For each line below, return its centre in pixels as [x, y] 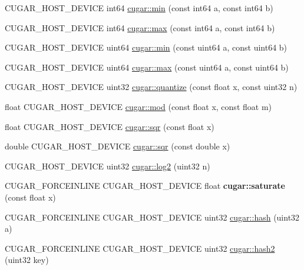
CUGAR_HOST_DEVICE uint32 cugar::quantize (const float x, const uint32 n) [151, 87]
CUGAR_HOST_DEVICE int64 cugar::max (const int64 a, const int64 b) [140, 27]
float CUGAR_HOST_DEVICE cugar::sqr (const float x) [110, 126]
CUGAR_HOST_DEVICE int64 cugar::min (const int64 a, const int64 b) [139, 8]
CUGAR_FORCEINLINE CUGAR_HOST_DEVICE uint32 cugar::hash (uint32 [152, 217]
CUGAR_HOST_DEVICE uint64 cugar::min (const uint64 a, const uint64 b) [146, 47]
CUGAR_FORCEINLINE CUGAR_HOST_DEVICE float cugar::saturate [145, 186]
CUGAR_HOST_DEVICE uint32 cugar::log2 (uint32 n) [108, 166]
